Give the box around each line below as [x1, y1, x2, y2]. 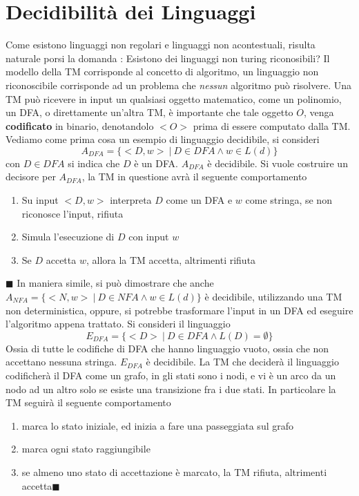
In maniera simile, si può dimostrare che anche [17, 276, 214, 290]
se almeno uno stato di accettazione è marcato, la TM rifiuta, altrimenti [21, 464, 327, 479]
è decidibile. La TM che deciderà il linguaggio [146, 354, 339, 369]
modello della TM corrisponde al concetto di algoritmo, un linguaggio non [6, 64, 319, 79]
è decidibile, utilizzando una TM [204, 289, 342, 304]
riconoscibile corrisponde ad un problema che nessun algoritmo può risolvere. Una [6, 77, 351, 92]
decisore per [6, 169, 56, 184]
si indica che [68, 155, 120, 170]
